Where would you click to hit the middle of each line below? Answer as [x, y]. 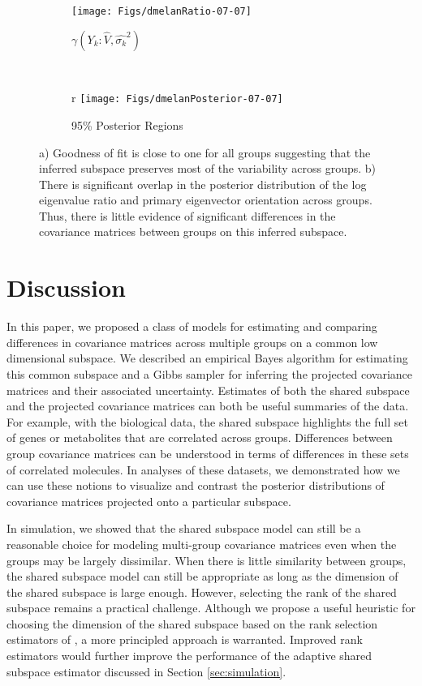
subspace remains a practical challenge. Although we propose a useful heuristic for [211, 608]
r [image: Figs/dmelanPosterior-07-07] [177, 98]
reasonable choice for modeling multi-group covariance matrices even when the [202, 544]
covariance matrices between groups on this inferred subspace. [193, 232]
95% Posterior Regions [127, 124]
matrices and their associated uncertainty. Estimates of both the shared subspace [208, 390]
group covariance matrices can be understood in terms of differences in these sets [208, 453]
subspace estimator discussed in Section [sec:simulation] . [146, 671]
